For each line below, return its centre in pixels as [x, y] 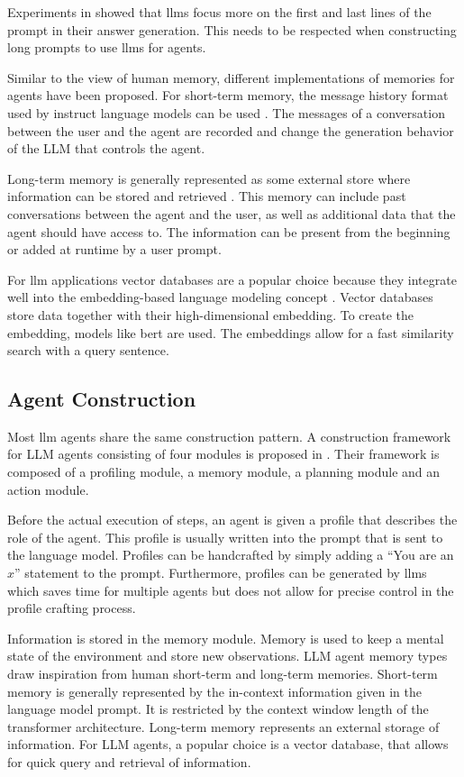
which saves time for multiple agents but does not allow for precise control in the [231, 590]
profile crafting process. [72, 608]
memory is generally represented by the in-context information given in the [215, 691]
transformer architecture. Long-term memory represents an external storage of [223, 726]
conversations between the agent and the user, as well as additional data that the [232, 213]
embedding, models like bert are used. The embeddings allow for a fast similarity [231, 332]
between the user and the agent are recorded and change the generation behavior [231, 130]
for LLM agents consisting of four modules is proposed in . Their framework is [223, 454]
